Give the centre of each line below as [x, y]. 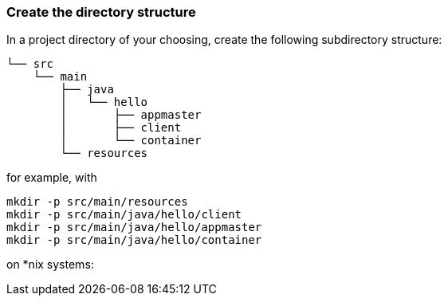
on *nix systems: [50, 265]
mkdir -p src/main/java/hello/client [124, 215]
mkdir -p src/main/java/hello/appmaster [134, 227]
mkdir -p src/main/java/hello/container [134, 240]
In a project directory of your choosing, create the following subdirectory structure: [224, 40]
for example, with [52, 178]
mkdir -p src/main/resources [97, 202]
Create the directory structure [101, 12]
